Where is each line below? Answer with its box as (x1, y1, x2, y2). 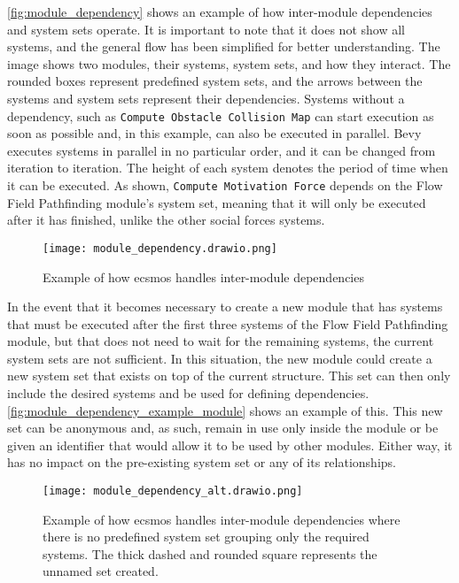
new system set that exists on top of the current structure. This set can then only (7, 366, 451, 385)
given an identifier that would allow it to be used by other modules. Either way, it (7, 435, 453, 454)
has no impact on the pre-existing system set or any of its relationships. (7, 453, 396, 472)
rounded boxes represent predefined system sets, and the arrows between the (7, 72, 423, 90)
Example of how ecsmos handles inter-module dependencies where (43, 510, 401, 528)
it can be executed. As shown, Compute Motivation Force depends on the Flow (7, 176, 443, 194)
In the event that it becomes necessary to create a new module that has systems (7, 297, 443, 316)
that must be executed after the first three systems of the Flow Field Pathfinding (7, 314, 448, 333)
